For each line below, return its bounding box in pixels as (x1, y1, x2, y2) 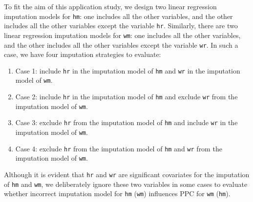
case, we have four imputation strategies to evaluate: (4, 49, 161, 59)
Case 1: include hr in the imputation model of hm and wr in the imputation (15, 65, 240, 75)
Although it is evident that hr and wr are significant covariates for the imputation (4, 169, 250, 180)
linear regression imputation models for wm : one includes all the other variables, (4, 30, 241, 40)
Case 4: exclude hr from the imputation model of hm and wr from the (15, 143, 222, 153)
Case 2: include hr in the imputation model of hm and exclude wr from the (15, 92, 238, 102)
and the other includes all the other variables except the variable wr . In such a (4, 39, 238, 50)
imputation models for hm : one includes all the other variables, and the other (4, 11, 233, 21)
